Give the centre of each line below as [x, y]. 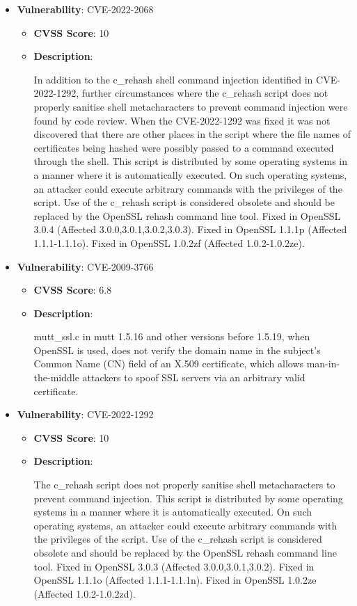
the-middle [56, 377]
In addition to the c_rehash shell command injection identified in [173, 79]
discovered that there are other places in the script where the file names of [192, 134]
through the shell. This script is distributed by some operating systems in [190, 161]
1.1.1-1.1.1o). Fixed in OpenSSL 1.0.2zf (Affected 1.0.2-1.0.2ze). [169, 242]
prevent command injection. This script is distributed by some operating [188, 498]
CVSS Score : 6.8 [73, 290]
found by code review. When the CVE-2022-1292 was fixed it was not [182, 120]
